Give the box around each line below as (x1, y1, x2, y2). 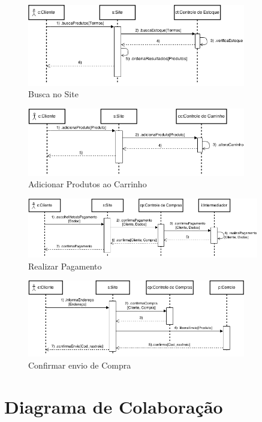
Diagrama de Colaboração (4, 394, 223, 418)
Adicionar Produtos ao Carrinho (28, 178, 147, 190)
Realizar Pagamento (28, 259, 102, 272)
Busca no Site (28, 88, 79, 100)
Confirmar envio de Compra (28, 358, 131, 371)
